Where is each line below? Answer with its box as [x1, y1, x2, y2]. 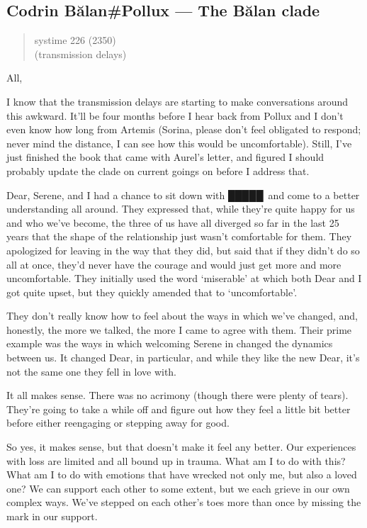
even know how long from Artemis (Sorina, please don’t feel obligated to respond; [6, 122, 361, 137]
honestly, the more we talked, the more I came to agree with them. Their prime [6, 322, 352, 337]
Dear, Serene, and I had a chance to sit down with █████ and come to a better [6, 187, 360, 202]
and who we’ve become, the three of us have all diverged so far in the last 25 [6, 215, 339, 230]
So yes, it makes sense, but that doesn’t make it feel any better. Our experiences [6, 439, 356, 454]
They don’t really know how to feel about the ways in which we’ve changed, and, [6, 308, 358, 323]
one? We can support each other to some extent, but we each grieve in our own [6, 481, 350, 495]
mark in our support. [6, 509, 98, 524]
